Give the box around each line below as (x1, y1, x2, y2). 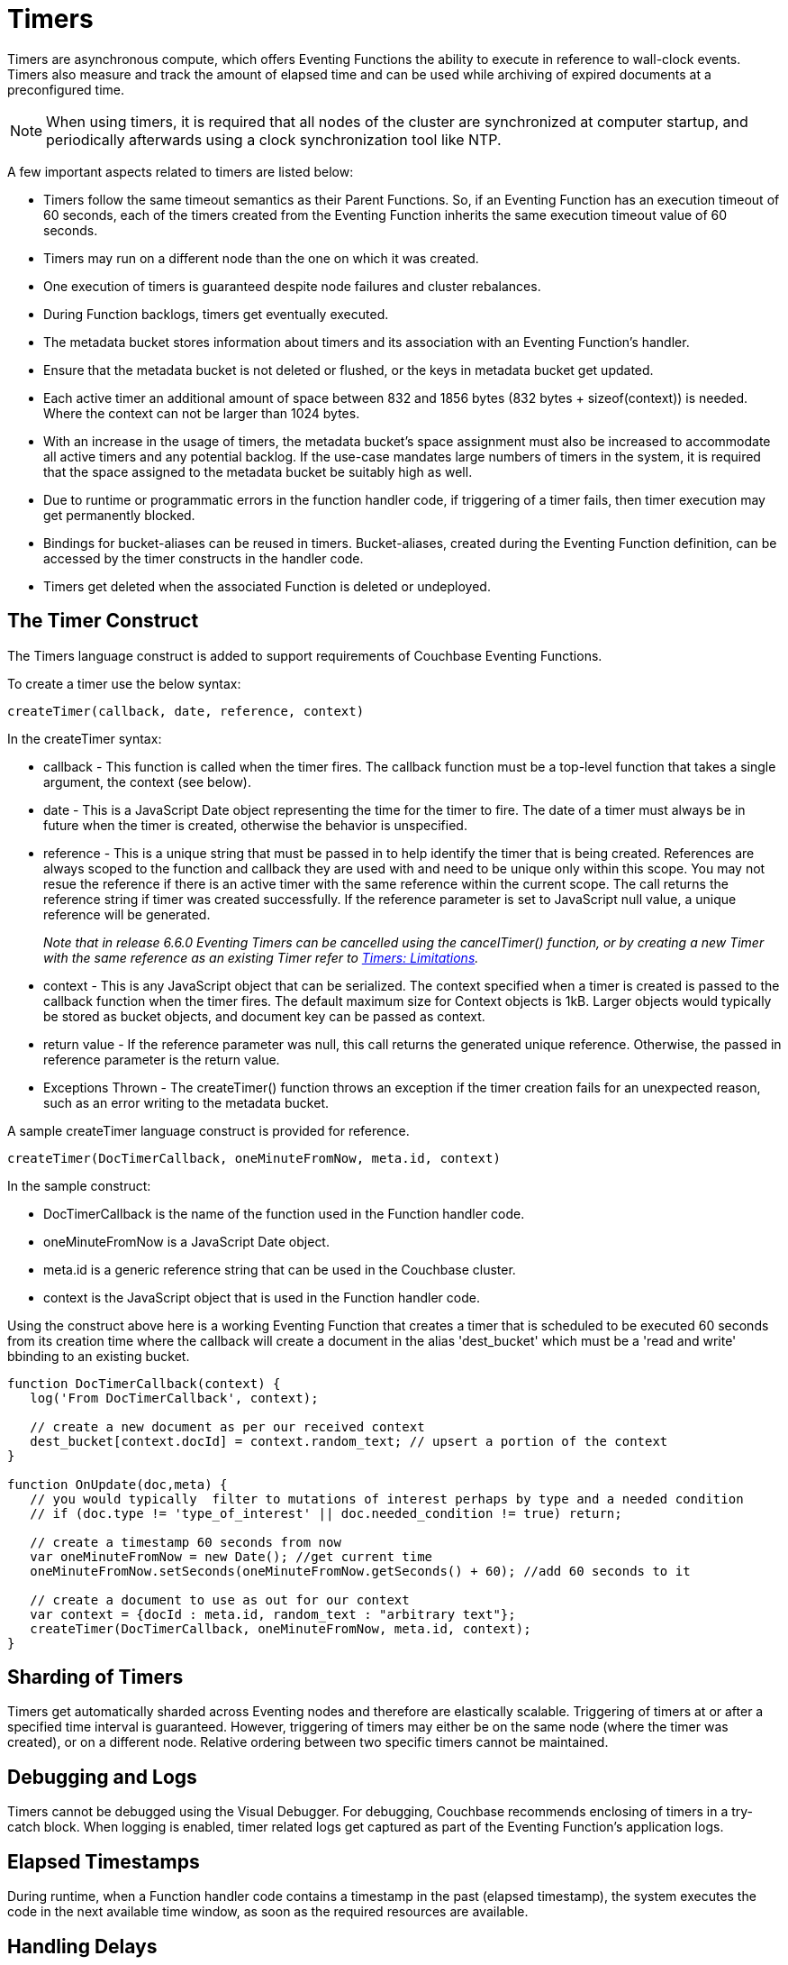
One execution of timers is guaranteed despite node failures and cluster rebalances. (43, 278, 541, 294)
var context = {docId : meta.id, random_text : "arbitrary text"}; (30, 1606, 516, 1622)
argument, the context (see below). (43, 773, 251, 790)
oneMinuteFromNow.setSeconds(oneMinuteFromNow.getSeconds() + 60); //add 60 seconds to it (30, 1563, 691, 1578)
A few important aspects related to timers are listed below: (7, 163, 354, 179)
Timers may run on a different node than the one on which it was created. (43, 250, 479, 266)
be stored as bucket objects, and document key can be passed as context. (43, 1008, 485, 1024)
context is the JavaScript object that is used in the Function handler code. (43, 1289, 480, 1305)
